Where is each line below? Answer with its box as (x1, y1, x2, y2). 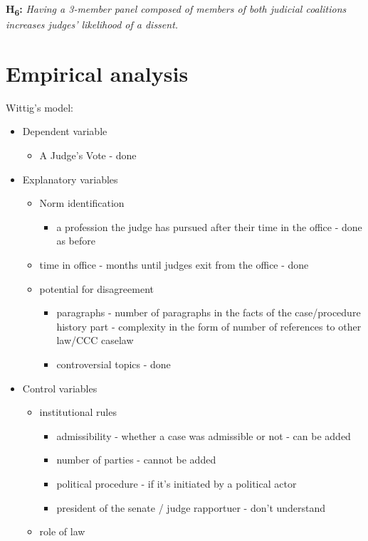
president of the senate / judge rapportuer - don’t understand (56, 500, 326, 515)
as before (56, 233, 95, 248)
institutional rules (39, 405, 117, 419)
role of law (39, 524, 85, 539)
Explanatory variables (22, 171, 118, 186)
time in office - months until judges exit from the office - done (39, 257, 309, 272)
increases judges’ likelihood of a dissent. (6, 17, 179, 32)
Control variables (22, 380, 98, 395)
